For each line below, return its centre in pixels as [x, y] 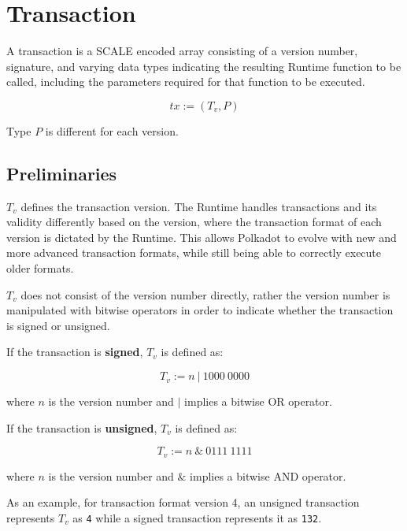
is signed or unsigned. [58, 325]
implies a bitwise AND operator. [268, 475]
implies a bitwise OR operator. [258, 401]
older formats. [40, 268]
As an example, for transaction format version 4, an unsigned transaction [183, 502]
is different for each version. [112, 130]
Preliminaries [62, 173]
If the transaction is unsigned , [82, 427]
